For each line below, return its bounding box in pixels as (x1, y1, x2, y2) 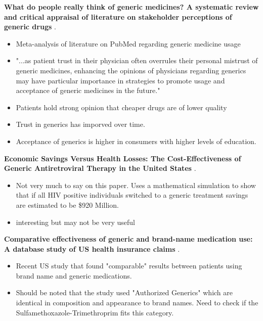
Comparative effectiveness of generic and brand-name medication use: (4, 234, 253, 244)
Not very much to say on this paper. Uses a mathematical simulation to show (16, 179, 256, 190)
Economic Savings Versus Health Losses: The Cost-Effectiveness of (4, 153, 241, 163)
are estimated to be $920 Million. (16, 199, 119, 210)
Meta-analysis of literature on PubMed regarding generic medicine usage (16, 38, 241, 49)
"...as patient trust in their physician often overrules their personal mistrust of (16, 55, 258, 66)
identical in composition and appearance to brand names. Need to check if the (16, 297, 258, 308)
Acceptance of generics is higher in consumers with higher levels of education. (16, 135, 256, 146)
